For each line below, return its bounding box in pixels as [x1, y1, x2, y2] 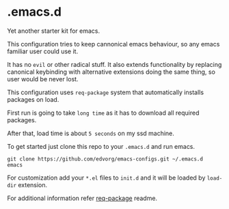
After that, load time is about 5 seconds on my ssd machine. [7, 129, 174, 137]
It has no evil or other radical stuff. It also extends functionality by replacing [7, 60, 222, 68]
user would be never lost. [7, 74, 79, 83]
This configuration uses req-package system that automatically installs [7, 88, 204, 96]
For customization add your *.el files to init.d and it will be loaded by [7, 173, 206, 182]
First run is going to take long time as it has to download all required [7, 109, 200, 117]
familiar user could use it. [7, 47, 79, 55]
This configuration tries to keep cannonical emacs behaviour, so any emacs [7, 40, 220, 48]
